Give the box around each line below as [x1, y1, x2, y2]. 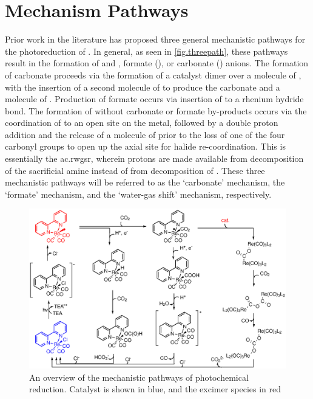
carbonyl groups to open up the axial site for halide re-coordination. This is [5, 140, 286, 153]
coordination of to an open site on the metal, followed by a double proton [5, 116, 278, 129]
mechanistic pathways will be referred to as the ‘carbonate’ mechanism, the [5, 176, 285, 189]
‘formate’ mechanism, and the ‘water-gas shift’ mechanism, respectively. [5, 187, 272, 200]
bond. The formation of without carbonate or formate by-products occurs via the [5, 104, 307, 117]
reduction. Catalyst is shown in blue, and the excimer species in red [29, 383, 281, 395]
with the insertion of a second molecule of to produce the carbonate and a [5, 80, 280, 93]
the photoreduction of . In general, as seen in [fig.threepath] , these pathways [5, 44, 288, 57]
